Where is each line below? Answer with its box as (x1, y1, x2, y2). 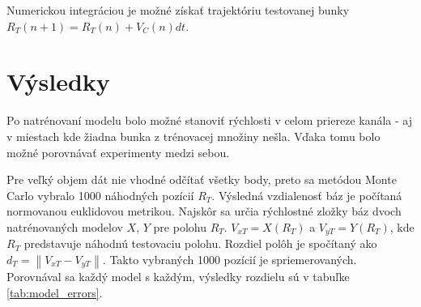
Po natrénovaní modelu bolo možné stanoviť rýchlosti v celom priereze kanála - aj (6, 112, 412, 129)
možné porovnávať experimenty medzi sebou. (6, 143, 230, 160)
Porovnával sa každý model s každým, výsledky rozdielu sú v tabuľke (6, 268, 350, 285)
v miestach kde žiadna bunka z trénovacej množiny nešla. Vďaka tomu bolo (6, 127, 381, 144)
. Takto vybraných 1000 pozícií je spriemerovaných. (102, 250, 357, 267)
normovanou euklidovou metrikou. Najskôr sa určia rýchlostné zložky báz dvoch (6, 203, 402, 220)
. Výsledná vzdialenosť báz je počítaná (211, 186, 402, 203)
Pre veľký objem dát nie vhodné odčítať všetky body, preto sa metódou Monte (6, 171, 397, 188)
